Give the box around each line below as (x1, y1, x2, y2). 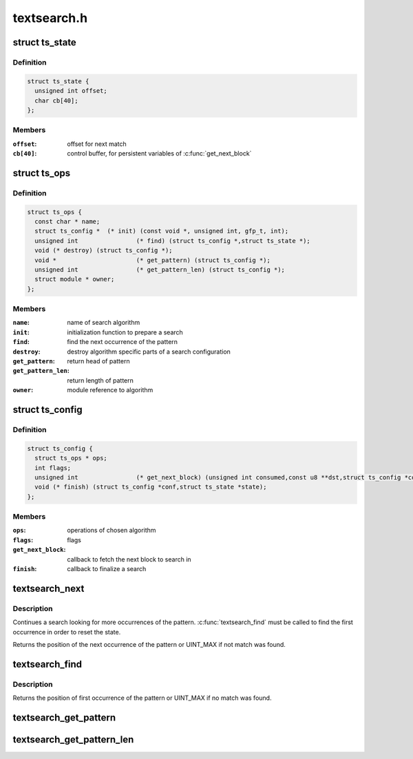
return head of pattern (67, 357, 130, 365)
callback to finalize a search (67, 564, 147, 573)
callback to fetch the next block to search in (67, 555, 192, 564)
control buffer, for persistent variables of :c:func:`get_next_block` (67, 149, 252, 158)
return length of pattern (67, 376, 134, 385)
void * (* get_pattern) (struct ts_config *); (34, 256, 271, 264)
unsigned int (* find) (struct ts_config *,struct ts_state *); (34, 237, 311, 244)
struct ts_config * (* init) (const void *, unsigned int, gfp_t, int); (34, 227, 289, 235)
